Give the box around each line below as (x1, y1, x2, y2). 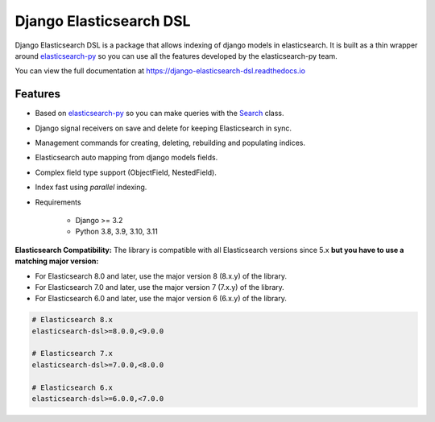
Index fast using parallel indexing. (35, 182, 147, 192)
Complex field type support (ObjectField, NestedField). (35, 168, 217, 177)
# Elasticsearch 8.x (31, 315, 113, 325)
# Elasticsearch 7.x (31, 349, 113, 358)
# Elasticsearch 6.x (31, 383, 113, 392)
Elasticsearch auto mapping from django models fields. (35, 153, 218, 163)
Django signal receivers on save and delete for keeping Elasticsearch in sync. (35, 123, 292, 133)
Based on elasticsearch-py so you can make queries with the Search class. (35, 109, 284, 118)
